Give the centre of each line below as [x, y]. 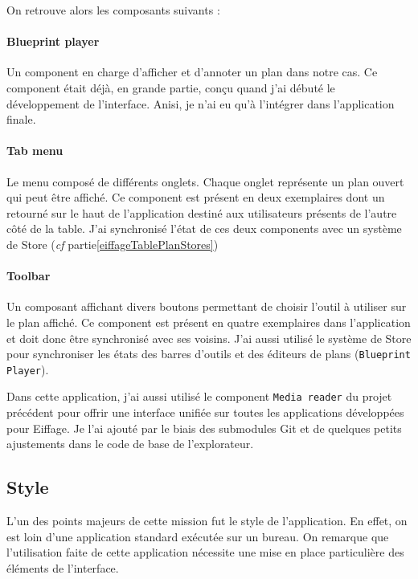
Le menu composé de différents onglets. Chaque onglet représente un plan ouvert [205, 181]
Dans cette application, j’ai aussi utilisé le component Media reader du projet [199, 396]
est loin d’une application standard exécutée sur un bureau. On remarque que [198, 536]
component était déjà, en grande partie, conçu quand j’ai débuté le [171, 87]
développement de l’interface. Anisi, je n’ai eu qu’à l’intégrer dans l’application [201, 103]
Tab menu [35, 151]
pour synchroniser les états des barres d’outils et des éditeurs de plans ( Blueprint [209, 354]
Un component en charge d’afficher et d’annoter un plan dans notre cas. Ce [192, 72]
